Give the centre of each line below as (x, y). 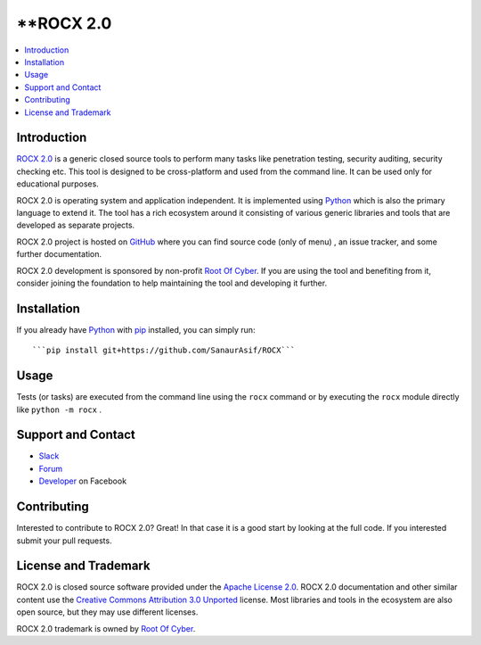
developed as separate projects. (76, 225)
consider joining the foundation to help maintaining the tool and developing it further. (172, 283)
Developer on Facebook (83, 481)
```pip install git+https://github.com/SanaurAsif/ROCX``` (164, 351)
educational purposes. (58, 184)
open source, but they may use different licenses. (107, 612)
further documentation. (59, 254)
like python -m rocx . (59, 409)
